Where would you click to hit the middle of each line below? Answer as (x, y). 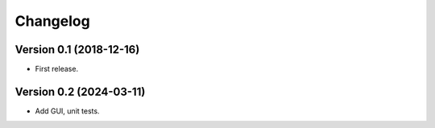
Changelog (52, 21)
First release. (57, 69)
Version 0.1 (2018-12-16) (77, 50)
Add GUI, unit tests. (67, 111)
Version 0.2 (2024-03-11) (80, 91)
